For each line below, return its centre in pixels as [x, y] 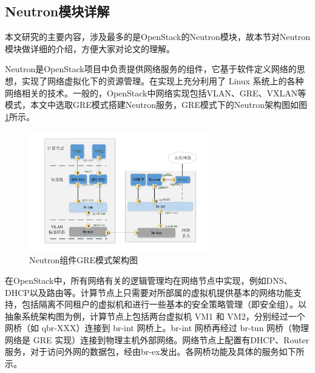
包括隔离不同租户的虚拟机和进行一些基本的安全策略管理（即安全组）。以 [164, 304]
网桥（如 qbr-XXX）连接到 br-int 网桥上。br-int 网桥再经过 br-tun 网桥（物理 [157, 328]
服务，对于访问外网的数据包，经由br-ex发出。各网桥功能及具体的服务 [142, 351]
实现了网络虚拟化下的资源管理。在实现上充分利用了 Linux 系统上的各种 [163, 80]
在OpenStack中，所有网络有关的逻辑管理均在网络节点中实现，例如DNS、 [149, 280]
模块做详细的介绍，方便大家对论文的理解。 [90, 48]
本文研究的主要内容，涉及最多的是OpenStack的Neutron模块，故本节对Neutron [157, 37]
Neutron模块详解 [57, 11]
